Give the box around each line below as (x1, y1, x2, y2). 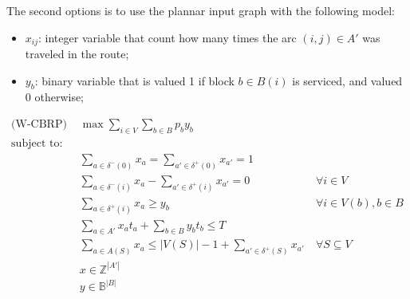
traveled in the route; (25, 45, 129, 62)
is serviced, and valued (292, 72, 403, 89)
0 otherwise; (25, 89, 85, 105)
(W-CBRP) (11, 119, 67, 131)
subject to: (11, 137, 63, 149)
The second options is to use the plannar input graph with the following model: (6, 2, 395, 18)
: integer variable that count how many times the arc (38, 29, 297, 45)
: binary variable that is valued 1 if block (34, 72, 235, 89)
